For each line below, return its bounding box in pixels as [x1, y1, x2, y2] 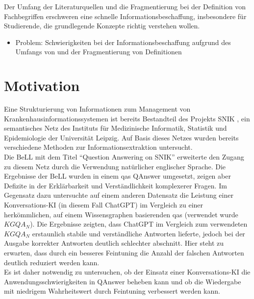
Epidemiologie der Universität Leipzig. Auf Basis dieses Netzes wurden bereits [4, 132, 239, 142]
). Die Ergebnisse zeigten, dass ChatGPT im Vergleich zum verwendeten [30, 219, 248, 229]
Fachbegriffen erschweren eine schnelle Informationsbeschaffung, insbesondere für [4, 11, 247, 21]
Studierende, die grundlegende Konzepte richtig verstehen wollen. [4, 21, 200, 31]
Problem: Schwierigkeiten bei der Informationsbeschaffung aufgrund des [15, 37, 231, 47]
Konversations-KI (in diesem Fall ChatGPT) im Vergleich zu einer [4, 200, 203, 210]
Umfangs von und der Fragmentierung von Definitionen [15, 46, 182, 57]
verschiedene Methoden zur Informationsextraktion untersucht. [4, 142, 193, 152]
